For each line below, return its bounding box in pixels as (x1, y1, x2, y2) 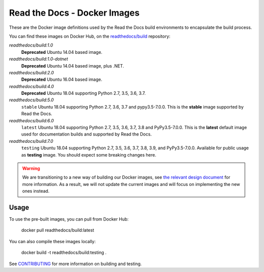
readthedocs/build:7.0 (9, 138, 53, 144)
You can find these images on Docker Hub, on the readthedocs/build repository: (9, 33, 171, 39)
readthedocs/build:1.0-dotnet (9, 56, 68, 62)
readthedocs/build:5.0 (9, 97, 54, 103)
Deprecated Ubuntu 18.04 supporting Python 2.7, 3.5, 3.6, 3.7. (21, 91, 146, 96)
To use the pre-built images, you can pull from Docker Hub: (9, 216, 129, 222)
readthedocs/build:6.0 (9, 117, 54, 123)
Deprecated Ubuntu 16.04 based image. (21, 76, 103, 83)
